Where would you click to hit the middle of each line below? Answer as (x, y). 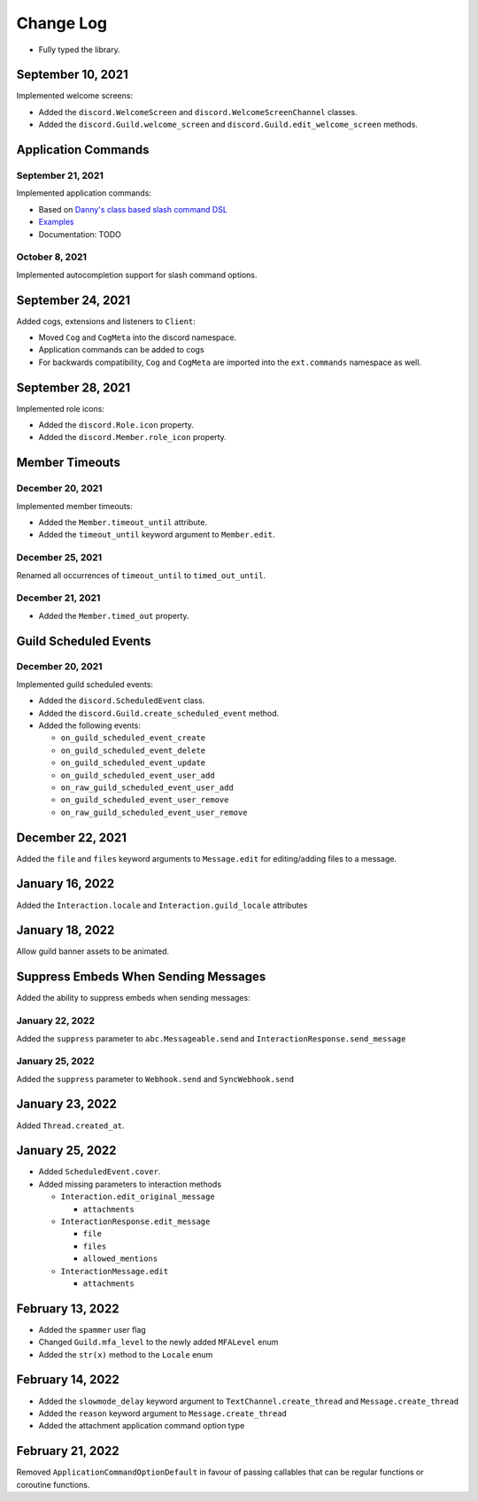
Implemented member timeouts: (74, 506)
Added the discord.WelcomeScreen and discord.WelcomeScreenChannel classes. (198, 112)
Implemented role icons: (61, 408)
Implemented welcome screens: (74, 96)
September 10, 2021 (72, 75)
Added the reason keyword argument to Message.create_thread (162, 1413)
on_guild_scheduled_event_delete (133, 750)
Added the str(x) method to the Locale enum (126, 1354)
